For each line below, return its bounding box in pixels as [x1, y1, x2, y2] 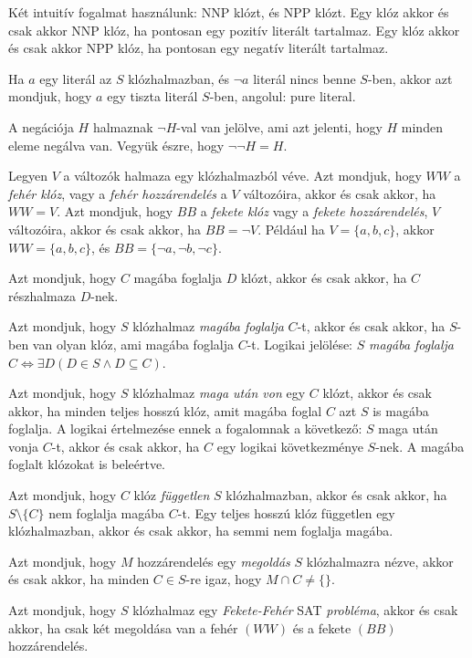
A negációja [8, 117, 74, 136]
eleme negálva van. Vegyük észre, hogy [8, 135, 225, 154]
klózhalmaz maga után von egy [132, 383, 306, 402]
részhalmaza [8, 286, 76, 305]
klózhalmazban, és [128, 68, 230, 88]
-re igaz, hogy [185, 569, 262, 589]
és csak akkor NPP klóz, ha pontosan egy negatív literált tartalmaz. [8, 38, 389, 57]
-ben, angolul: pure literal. [209, 87, 356, 106]
